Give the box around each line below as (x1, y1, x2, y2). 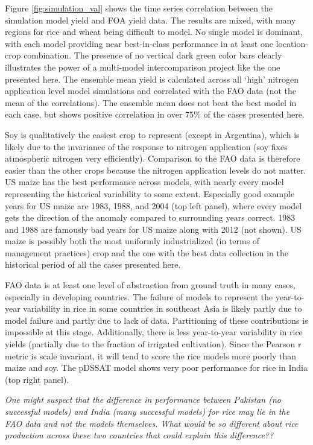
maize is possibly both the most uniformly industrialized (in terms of (5, 235, 260, 247)
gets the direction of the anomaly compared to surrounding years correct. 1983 (5, 211, 296, 224)
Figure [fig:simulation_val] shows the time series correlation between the (5, 2, 273, 14)
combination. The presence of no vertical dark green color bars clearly (24, 49, 282, 62)
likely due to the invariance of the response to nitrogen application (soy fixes (5, 140, 288, 153)
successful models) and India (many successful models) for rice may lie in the (5, 405, 290, 417)
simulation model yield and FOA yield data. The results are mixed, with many (5, 13, 296, 26)
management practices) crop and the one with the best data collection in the (5, 246, 288, 259)
